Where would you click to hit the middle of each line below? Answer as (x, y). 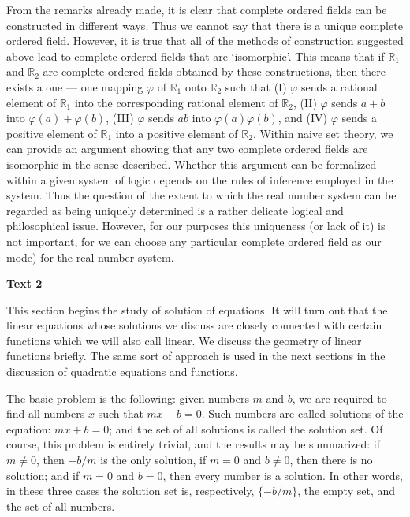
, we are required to (339, 398)
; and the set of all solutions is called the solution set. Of (246, 428)
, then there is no (331, 460)
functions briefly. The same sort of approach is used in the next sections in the (196, 356)
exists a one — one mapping (75, 86)
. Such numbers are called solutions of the (302, 413)
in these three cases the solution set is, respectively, (130, 491)
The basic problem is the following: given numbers (128, 398)
